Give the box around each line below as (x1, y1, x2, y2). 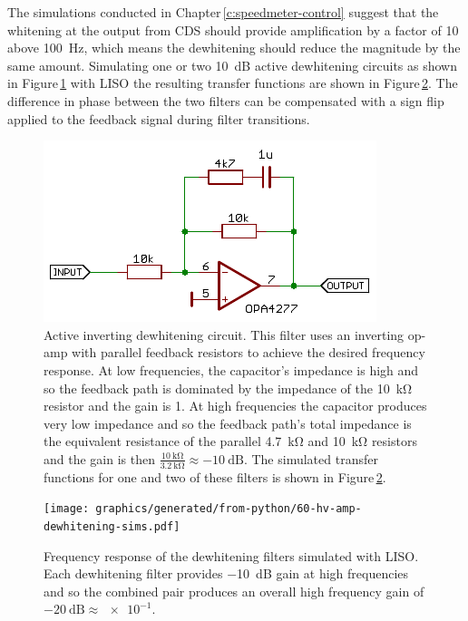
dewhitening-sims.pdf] (44, 519, 180, 533)
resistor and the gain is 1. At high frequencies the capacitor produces (44, 396, 427, 415)
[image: (44, 502, 90, 516)
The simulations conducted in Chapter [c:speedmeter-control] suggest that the (7, 3, 439, 21)
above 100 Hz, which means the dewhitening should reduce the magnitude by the (7, 38, 461, 57)
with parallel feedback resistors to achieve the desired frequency (72, 343, 425, 362)
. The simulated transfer (243, 449, 378, 468)
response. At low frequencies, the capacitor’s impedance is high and (44, 360, 419, 379)
